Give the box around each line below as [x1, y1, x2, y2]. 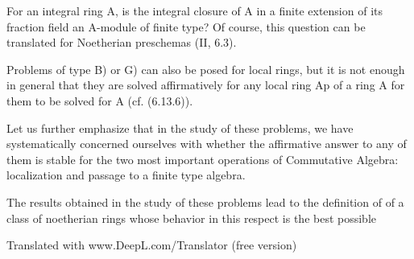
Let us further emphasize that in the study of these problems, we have [6, 119, 354, 136]
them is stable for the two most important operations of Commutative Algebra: [6, 150, 399, 167]
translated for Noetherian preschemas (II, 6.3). [6, 34, 237, 51]
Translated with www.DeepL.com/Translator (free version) [6, 236, 297, 253]
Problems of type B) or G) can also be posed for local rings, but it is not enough [6, 60, 405, 77]
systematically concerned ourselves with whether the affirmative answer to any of [6, 135, 407, 152]
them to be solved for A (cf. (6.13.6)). [6, 92, 193, 109]
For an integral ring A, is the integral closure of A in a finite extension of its [6, 2, 383, 18]
